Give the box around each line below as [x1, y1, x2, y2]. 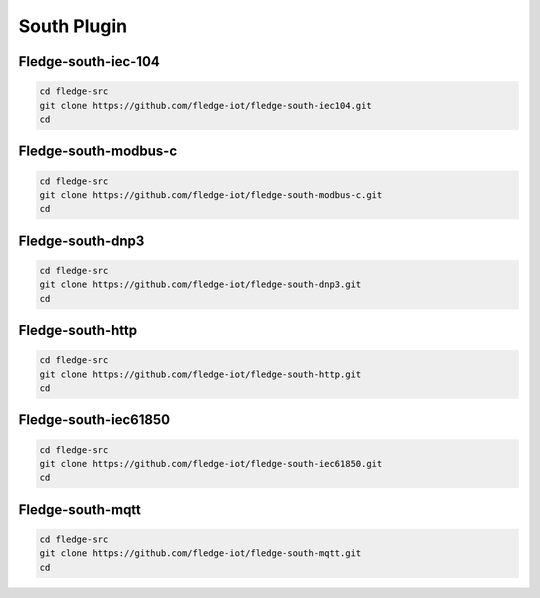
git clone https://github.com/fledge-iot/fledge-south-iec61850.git [39, 458, 383, 470]
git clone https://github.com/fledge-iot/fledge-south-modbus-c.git [39, 189, 383, 200]
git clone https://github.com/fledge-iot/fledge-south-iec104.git [39, 100, 372, 111]
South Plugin [18, 15, 128, 37]
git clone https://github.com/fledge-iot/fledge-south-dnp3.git [39, 279, 362, 290]
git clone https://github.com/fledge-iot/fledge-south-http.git [39, 368, 362, 380]
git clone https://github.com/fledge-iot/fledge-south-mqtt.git [39, 548, 362, 559]
